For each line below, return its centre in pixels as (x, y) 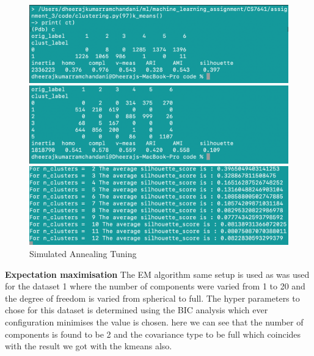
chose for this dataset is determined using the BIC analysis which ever (137, 310)
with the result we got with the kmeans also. (89, 346)
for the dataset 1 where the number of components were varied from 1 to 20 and (155, 286)
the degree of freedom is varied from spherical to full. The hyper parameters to (152, 298)
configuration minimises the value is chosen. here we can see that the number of (154, 322)
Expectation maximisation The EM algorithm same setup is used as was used (157, 274)
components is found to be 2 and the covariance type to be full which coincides (153, 334)
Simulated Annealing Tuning (83, 254)
